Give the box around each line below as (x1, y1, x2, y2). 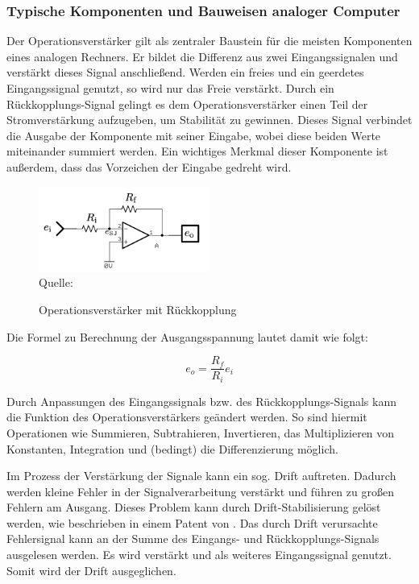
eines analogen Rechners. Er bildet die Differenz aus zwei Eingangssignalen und (6, 48, 398, 64)
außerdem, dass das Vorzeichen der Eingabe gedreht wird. (6, 158, 292, 175)
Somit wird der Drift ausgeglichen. (6, 561, 176, 578)
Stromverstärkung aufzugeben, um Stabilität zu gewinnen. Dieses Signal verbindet (6, 111, 413, 128)
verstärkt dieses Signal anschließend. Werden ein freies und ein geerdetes (6, 64, 364, 81)
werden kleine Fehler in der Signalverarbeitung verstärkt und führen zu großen (6, 483, 394, 499)
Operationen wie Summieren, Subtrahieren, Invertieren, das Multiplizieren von (6, 424, 395, 441)
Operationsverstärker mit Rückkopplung (39, 301, 237, 318)
